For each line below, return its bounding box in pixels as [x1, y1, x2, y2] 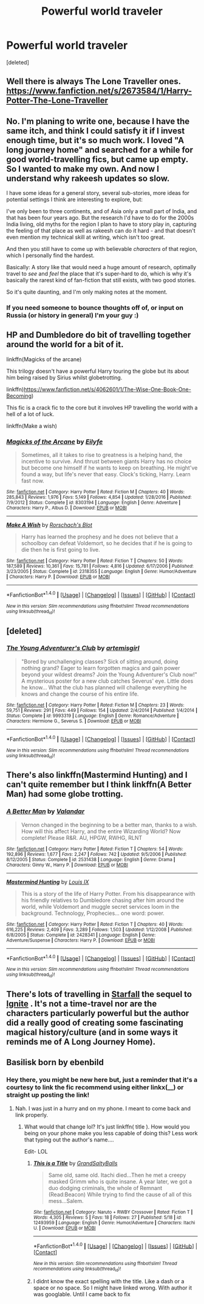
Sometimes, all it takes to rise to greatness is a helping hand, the [21, 451, 183, 459]
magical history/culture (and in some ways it [6, 1027, 178, 1037]
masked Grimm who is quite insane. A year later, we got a [48, 1177, 192, 1185]
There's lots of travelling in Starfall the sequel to [6, 989, 192, 999]
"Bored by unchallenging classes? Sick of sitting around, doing [21, 658, 178, 665]
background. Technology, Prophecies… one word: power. [21, 909, 165, 917]
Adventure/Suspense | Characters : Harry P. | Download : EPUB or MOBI [6, 937, 155, 943]
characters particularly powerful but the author [6, 1008, 189, 1018]
